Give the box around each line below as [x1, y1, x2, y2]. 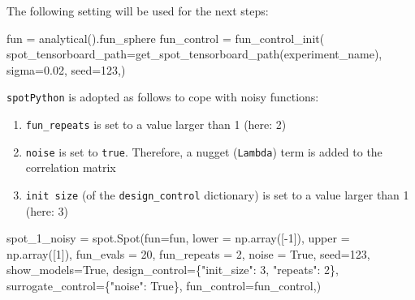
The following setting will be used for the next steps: [6, 2, 269, 19]
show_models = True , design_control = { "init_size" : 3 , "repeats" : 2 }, [6, 261, 339, 278]
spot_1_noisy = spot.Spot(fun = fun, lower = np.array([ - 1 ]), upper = [6, 229, 350, 246]
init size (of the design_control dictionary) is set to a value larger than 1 [25, 186, 409, 203]
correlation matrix [25, 159, 116, 176]
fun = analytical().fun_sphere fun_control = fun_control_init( [6, 29, 325, 46]
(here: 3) [25, 202, 68, 219]
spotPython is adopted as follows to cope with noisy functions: [6, 88, 319, 105]
